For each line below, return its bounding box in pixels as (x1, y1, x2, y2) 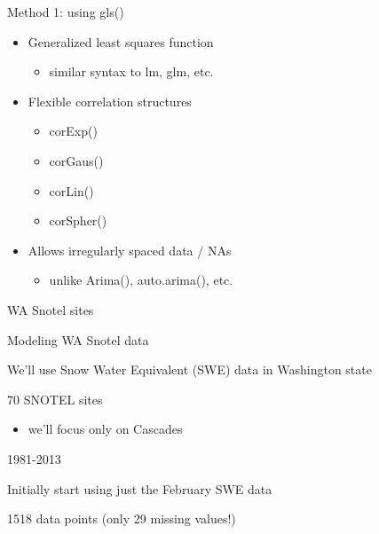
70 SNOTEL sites (7, 389, 103, 408)
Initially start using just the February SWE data (7, 479, 272, 498)
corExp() (49, 122, 98, 140)
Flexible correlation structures (28, 91, 192, 110)
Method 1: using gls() (7, 3, 124, 20)
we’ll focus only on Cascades (28, 420, 183, 438)
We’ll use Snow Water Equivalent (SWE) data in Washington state (7, 360, 372, 379)
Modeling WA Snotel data (7, 330, 149, 349)
